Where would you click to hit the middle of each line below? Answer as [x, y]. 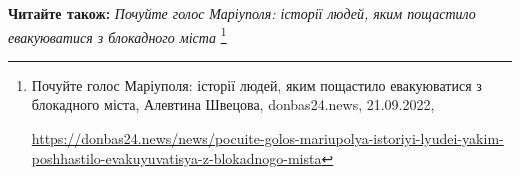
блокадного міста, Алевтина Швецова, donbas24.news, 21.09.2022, [233, 104]
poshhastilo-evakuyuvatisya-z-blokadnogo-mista [176, 157]
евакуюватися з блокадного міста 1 [117, 35]
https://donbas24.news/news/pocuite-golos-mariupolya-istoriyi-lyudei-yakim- [267, 138]
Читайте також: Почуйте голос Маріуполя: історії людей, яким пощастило [242, 13]
